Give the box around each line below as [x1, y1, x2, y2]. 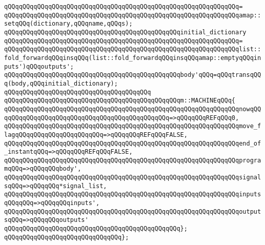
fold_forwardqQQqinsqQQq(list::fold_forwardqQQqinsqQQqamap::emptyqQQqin [4, 54, 261, 62]
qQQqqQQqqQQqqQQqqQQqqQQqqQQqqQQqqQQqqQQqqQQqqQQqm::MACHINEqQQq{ [4, 97, 236, 105]
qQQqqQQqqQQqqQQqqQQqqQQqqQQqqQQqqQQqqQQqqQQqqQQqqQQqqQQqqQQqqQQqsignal [4, 174, 261, 181]
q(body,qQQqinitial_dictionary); [4, 79, 118, 87]
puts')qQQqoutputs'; [4, 63, 74, 70]
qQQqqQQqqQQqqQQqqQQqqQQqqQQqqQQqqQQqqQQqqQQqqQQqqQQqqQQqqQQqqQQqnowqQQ [4, 105, 261, 113]
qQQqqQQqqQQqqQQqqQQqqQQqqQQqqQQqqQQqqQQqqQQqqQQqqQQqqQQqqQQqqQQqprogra [4, 156, 261, 164]
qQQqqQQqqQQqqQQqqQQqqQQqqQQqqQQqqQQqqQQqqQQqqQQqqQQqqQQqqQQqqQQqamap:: [4, 11, 261, 19]
